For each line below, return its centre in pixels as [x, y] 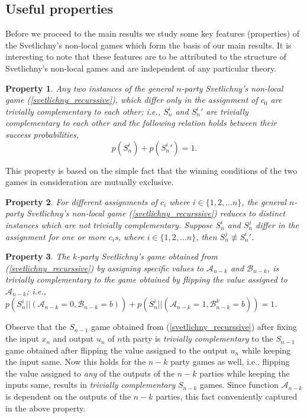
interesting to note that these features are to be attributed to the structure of [146, 56]
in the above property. [46, 408]
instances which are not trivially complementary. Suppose [109, 224]
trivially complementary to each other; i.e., [83, 111]
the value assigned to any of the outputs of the [90, 373]
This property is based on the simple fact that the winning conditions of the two [151, 170]
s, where [130, 236]
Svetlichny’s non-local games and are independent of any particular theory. [141, 68]
